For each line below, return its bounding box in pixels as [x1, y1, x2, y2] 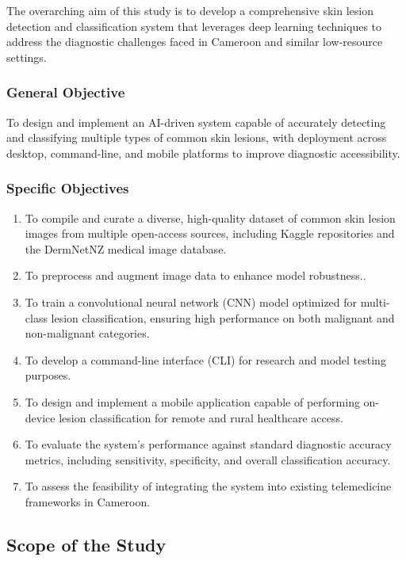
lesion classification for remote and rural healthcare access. [59, 409, 343, 426]
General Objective [6, 82, 125, 102]
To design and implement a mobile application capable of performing [25, 393, 360, 410]
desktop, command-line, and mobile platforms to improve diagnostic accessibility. [6, 144, 400, 161]
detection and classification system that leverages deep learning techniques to [6, 17, 382, 34]
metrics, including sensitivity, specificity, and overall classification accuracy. [25, 451, 391, 467]
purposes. [25, 367, 71, 384]
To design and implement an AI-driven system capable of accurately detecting [6, 113, 386, 130]
